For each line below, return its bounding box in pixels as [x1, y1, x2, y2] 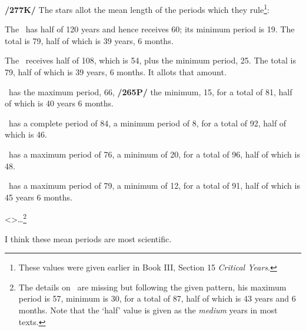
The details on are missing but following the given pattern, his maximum [18, 280, 287, 293]
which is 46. [5, 128, 48, 141]
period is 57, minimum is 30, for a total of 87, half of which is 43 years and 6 [18, 292, 296, 305]
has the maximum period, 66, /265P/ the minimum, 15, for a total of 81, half [8, 85, 292, 98]
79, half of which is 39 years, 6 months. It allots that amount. [5, 66, 227, 78]
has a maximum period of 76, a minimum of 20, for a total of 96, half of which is [8, 148, 300, 160]
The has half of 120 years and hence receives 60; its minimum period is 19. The [5, 23, 295, 35]
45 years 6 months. [5, 190, 72, 203]
